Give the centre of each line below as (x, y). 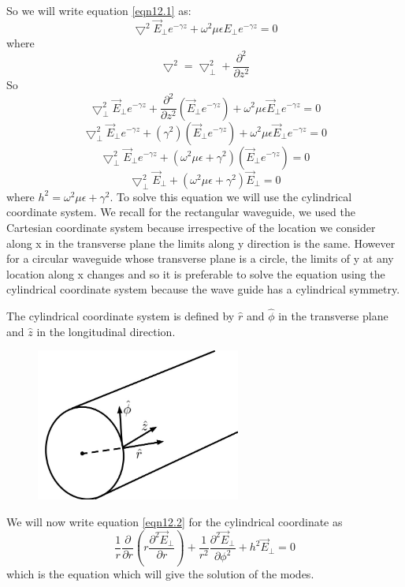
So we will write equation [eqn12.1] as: (99, 10)
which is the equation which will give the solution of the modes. (160, 573)
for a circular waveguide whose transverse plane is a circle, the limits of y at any (200, 258)
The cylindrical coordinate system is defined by (121, 316)
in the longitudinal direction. (106, 331)
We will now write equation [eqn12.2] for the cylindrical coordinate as (175, 521)
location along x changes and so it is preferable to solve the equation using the (196, 273)
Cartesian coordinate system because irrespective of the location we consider (191, 227)
